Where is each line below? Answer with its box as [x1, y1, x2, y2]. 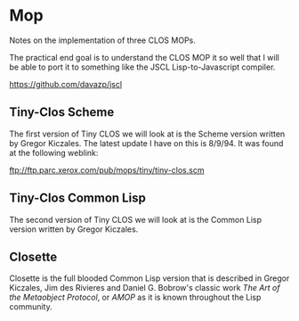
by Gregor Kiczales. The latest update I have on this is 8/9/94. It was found [9, 137, 284, 148]
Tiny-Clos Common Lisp [9, 191, 147, 206]
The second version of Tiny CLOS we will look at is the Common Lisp [9, 214, 263, 225]
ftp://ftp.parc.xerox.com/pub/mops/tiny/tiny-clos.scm [9, 164, 205, 175]
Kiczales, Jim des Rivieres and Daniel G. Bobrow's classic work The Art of [9, 283, 280, 293]
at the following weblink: [9, 147, 99, 158]
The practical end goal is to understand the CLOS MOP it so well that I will [9, 52, 280, 62]
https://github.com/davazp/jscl [9, 78, 123, 89]
